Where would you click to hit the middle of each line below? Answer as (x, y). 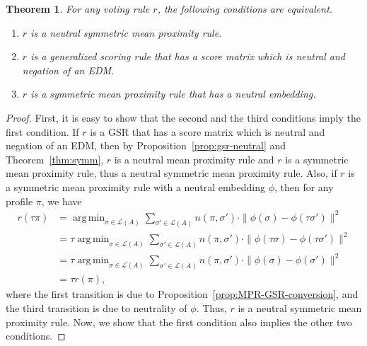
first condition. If (42, 131)
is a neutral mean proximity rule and (194, 159)
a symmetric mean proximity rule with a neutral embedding (135, 186)
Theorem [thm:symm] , (55, 159)
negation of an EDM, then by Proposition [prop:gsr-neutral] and (146, 145)
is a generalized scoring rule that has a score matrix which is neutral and (188, 56)
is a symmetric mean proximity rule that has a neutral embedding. (173, 94)
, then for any (304, 186)
